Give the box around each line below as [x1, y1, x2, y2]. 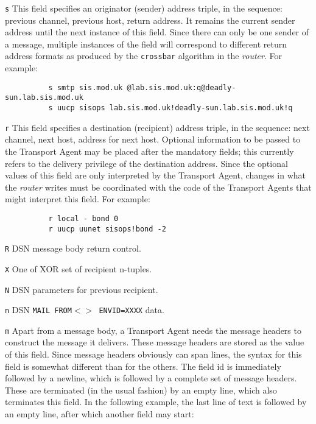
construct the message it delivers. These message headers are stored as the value [5, 336, 304, 348]
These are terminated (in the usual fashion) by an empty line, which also [5, 383, 277, 396]
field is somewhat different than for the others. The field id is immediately [5, 359, 281, 372]
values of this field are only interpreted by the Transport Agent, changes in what [5, 169, 306, 182]
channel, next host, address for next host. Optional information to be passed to [5, 133, 301, 146]
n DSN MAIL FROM [5, 303, 72, 316]
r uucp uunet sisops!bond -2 [48, 224, 166, 233]
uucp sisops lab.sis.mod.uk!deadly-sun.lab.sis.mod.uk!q [57, 104, 293, 112]
